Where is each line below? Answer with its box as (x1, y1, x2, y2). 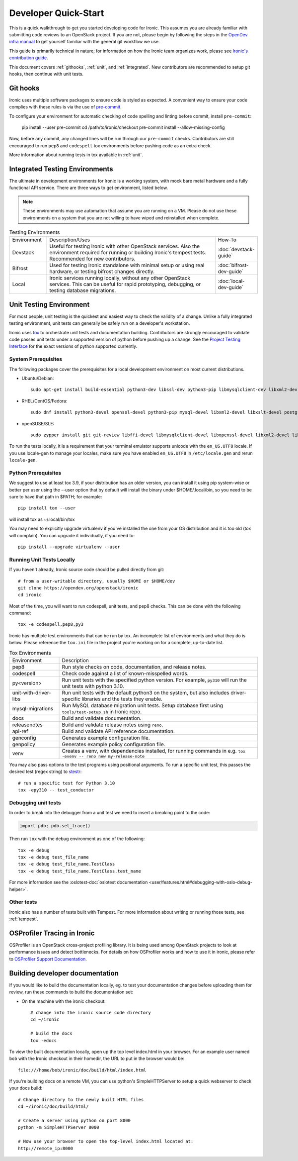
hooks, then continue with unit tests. (9, 71, 84, 77)
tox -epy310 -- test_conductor (18, 787, 94, 793)
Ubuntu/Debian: (21, 375, 54, 381)
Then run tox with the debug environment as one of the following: (9, 836, 145, 842)
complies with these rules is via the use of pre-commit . (9, 104, 122, 110)
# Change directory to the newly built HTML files (18, 1097, 144, 1102)
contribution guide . (9, 55, 48, 61)
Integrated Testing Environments (9, 165, 114, 173)
